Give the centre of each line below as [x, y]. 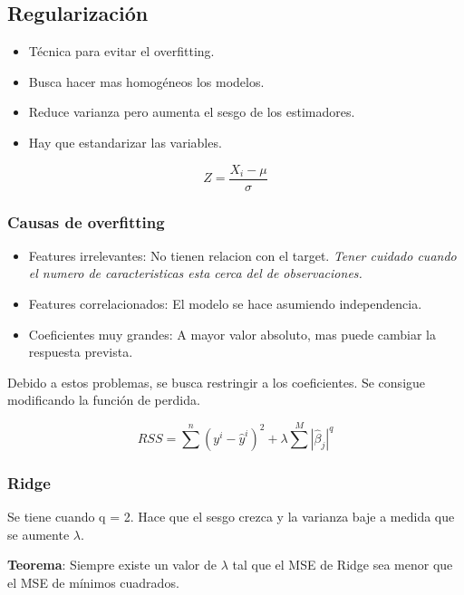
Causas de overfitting [86, 221]
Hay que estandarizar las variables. [125, 142]
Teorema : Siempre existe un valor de [112, 565]
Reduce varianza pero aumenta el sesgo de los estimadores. [192, 112]
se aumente [39, 534]
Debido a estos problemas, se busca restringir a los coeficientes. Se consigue [217, 382]
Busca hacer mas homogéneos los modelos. [146, 81]
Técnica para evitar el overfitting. [121, 51]
